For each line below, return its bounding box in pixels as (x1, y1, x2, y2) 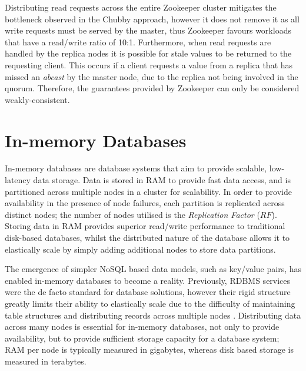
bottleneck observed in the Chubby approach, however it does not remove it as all (5, 12, 300, 25)
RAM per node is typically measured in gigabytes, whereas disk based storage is (5, 343, 294, 356)
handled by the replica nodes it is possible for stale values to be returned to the (5, 47, 292, 59)
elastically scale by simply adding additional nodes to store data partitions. (5, 243, 276, 255)
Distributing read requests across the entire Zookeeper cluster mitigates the (5, 1, 277, 13)
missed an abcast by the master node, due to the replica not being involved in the (5, 70, 298, 82)
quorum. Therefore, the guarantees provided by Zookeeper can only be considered (5, 82, 300, 94)
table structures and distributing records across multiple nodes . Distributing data (5, 309, 301, 321)
